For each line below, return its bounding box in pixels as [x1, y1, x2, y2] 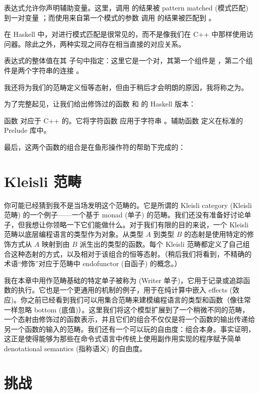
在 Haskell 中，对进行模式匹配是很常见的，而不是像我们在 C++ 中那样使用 [4, 29, 247, 39]
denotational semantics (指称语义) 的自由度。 [4, 343, 146, 353]
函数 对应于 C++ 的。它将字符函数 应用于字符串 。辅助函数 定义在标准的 [4, 115, 243, 125]
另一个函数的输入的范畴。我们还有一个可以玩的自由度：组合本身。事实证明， [4, 323, 255, 334]
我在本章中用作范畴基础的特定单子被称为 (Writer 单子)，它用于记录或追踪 [4, 275, 243, 285]
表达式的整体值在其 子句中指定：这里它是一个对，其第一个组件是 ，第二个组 [4, 55, 253, 66]
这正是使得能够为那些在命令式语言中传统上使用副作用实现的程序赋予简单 [4, 333, 241, 344]
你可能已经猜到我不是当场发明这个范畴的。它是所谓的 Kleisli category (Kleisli [4, 199, 252, 210]
